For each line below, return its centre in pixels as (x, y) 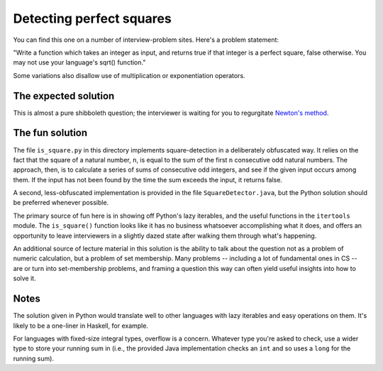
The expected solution (64, 96)
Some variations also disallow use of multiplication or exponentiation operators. (129, 75)
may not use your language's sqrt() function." (79, 62)
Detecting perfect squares (92, 18)
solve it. (24, 278)
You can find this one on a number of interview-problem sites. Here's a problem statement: (146, 40)
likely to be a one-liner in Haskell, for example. (81, 326)
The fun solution (50, 133)
